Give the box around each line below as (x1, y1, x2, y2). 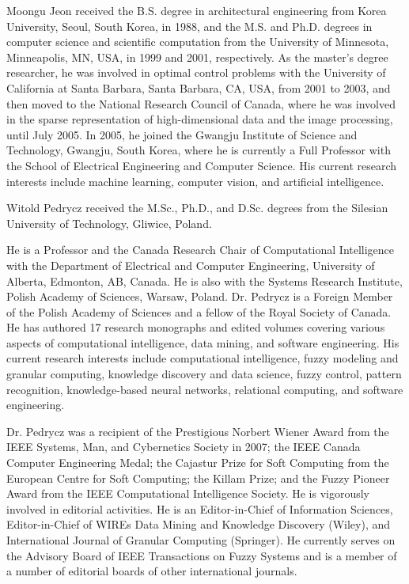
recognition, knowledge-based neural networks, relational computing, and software (6, 381, 403, 397)
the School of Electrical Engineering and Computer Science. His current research (6, 157, 397, 173)
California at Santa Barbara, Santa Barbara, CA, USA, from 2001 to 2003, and (6, 79, 391, 96)
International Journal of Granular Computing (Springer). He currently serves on (6, 532, 396, 548)
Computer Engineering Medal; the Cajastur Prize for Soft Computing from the (6, 454, 389, 471)
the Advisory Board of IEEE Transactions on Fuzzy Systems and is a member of (6, 547, 397, 563)
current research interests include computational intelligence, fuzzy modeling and (6, 350, 399, 366)
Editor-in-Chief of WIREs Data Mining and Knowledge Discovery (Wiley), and (6, 516, 391, 533)
